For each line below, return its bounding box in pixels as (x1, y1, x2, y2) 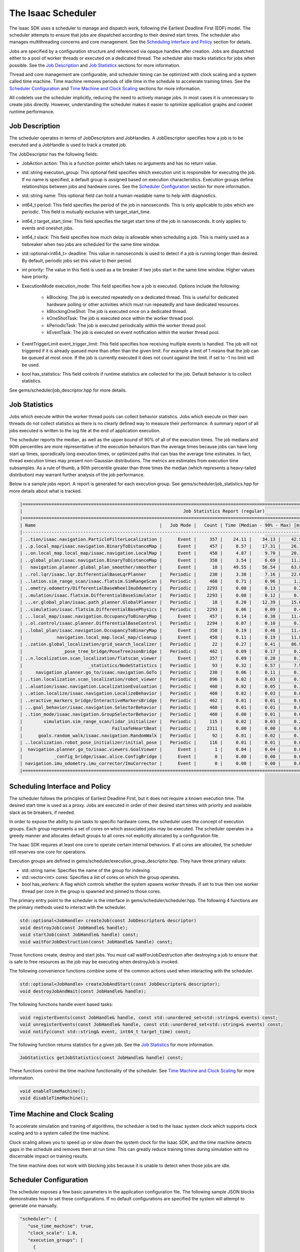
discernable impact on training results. (9, 1153, 88, 1159)
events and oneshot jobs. (21, 225, 74, 231)
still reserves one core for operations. (9, 849, 87, 855)
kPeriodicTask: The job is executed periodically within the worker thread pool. (46, 322, 207, 328)
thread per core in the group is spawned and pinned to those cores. (21, 888, 161, 894)
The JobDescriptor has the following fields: (9, 151, 98, 157)
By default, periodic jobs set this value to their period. (21, 257, 132, 263)
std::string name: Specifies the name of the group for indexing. (21, 867, 151, 873)
